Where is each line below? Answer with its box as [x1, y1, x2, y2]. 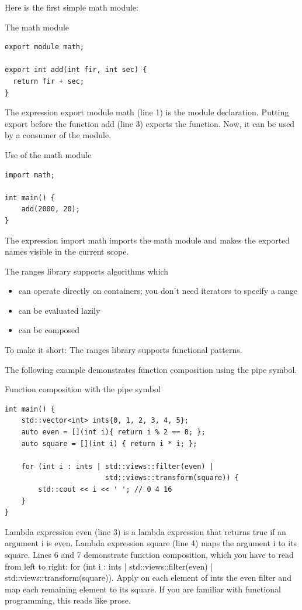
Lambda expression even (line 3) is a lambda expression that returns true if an [5, 525, 286, 537]
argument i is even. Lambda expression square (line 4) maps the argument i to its [5, 537, 297, 549]
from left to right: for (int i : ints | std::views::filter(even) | [5, 560, 213, 572]
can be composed [18, 324, 80, 336]
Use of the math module [5, 148, 92, 160]
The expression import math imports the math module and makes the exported [5, 234, 290, 246]
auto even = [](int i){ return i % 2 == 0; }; [21, 428, 206, 437]
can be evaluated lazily [18, 304, 100, 316]
